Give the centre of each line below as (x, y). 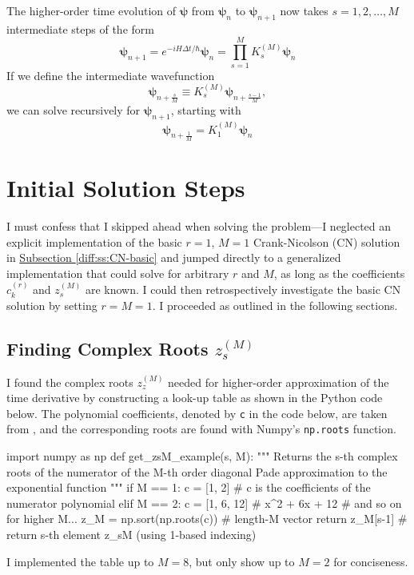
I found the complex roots (70, 382)
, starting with (206, 110)
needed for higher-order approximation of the (279, 382)
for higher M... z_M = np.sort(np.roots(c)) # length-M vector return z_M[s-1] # (207, 519)
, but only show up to (242, 561)
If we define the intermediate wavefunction (111, 75)
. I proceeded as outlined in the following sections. (275, 305)
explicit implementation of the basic (94, 241)
